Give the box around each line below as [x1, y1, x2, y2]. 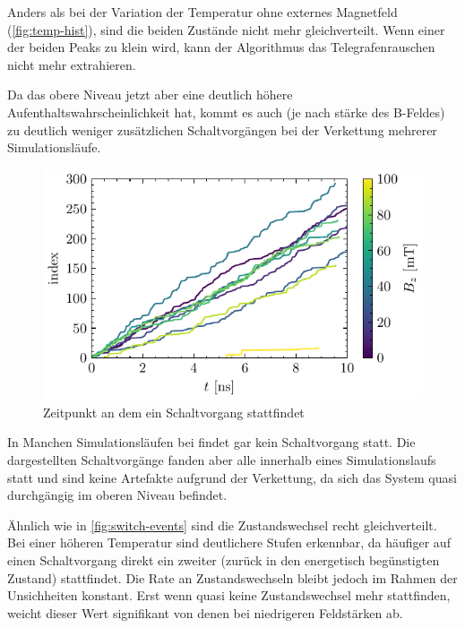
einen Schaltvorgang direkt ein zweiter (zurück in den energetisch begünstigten [7, 551, 440, 570]
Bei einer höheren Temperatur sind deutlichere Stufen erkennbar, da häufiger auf [7, 533, 451, 552]
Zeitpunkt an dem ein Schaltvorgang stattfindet [43, 402, 305, 421]
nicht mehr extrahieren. [7, 55, 136, 73]
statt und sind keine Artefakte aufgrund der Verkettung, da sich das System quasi [7, 468, 457, 486]
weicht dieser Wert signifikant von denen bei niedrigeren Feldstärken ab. [7, 603, 403, 622]
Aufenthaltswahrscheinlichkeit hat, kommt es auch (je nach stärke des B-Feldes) [7, 102, 445, 121]
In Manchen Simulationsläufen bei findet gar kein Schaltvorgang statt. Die [7, 433, 416, 452]
